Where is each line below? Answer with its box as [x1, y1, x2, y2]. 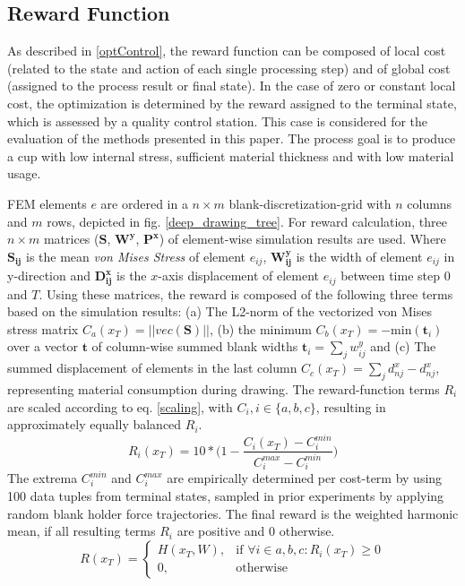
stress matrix [7, 319, 79, 338]
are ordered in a [100, 194, 188, 212]
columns [407, 194, 452, 212]
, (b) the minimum [209, 319, 312, 338]
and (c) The [370, 337, 436, 356]
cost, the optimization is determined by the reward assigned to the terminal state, [7, 93, 457, 112]
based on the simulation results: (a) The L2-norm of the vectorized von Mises [7, 302, 433, 321]
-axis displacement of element [158, 266, 320, 285]
